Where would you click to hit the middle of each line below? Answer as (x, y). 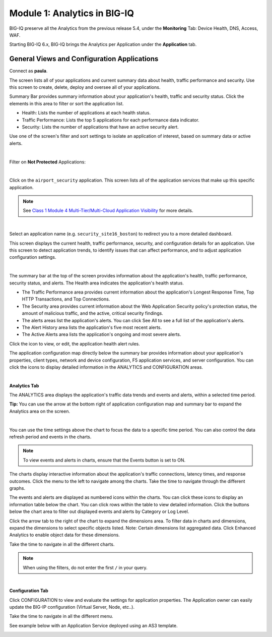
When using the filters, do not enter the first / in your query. (85, 567)
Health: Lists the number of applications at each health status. (86, 113)
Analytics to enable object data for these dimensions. (65, 535)
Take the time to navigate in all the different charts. (62, 544)
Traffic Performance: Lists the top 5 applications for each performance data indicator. (111, 120)
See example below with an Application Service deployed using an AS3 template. (94, 625)
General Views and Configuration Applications (84, 59)
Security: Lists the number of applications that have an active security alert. (100, 127)
